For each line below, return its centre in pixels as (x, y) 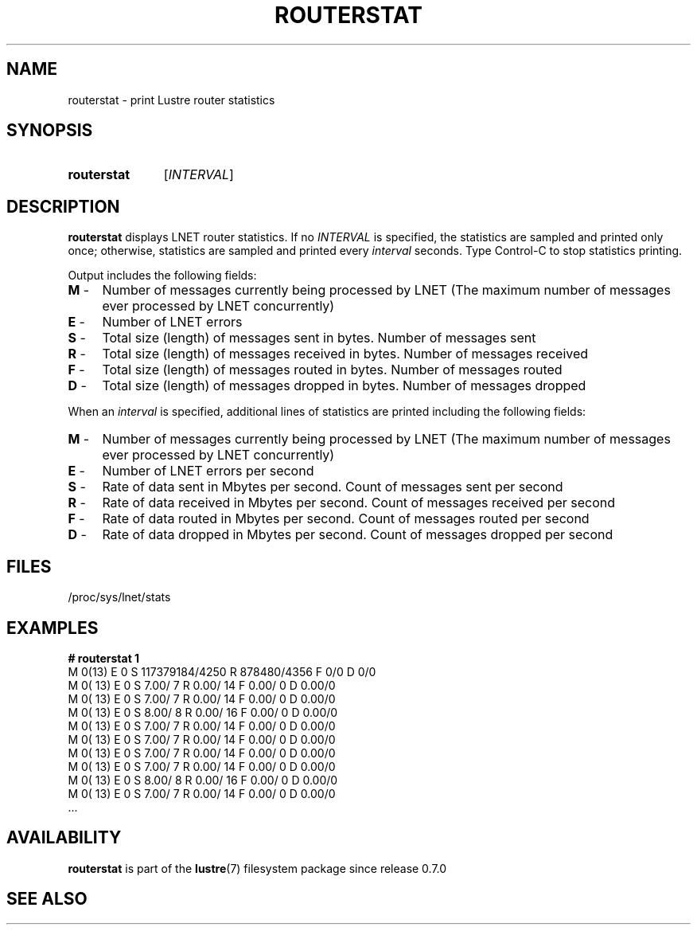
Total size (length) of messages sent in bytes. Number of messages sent (319, 338)
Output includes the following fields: (162, 276)
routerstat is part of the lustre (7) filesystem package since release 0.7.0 (257, 868)
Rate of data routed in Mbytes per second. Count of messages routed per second (346, 519)
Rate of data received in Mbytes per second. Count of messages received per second (359, 503)
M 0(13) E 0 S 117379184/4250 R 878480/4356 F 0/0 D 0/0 (222, 671)
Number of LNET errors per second (208, 471)
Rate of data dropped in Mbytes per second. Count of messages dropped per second (358, 535)
